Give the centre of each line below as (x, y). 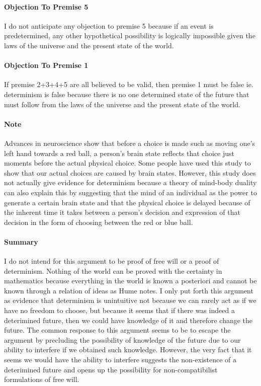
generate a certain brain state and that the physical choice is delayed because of (127, 202)
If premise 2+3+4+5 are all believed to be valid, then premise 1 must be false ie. (129, 84)
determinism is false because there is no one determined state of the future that (127, 94)
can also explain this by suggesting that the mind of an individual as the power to (130, 192)
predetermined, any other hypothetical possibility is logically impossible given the (130, 35)
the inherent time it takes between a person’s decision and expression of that (122, 212)
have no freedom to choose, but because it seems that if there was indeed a (119, 310)
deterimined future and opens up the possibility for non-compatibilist (111, 369)
